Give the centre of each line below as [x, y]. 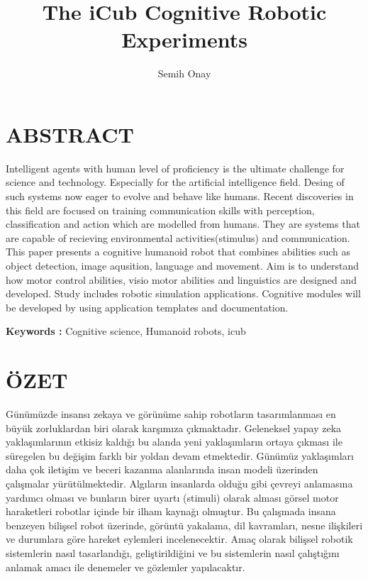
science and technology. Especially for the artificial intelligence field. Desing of [175, 182]
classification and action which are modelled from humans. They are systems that [183, 224]
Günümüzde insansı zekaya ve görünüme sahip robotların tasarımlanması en [171, 414]
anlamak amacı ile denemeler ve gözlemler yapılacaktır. [126, 567]
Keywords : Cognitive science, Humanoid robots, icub [126, 331]
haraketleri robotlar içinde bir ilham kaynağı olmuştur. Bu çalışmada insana [171, 511]
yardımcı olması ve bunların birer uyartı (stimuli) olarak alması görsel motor [172, 497]
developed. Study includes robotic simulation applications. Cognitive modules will [183, 293]
